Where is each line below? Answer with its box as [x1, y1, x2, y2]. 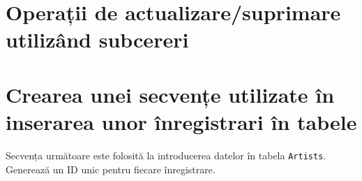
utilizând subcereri [6, 25, 189, 54]
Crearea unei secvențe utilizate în [6, 80, 335, 108]
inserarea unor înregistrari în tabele [6, 107, 357, 136]
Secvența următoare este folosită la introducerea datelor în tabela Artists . [6, 147, 326, 162]
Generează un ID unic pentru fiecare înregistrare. [6, 161, 216, 176]
